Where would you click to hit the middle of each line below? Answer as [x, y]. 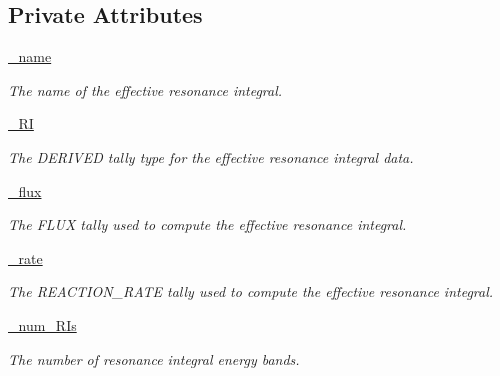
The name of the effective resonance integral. [145, 89]
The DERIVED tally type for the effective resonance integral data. [211, 156]
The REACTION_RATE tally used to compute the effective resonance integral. [251, 291]
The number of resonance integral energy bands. [154, 358]
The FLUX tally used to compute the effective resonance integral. [207, 224]
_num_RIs [42, 324]
